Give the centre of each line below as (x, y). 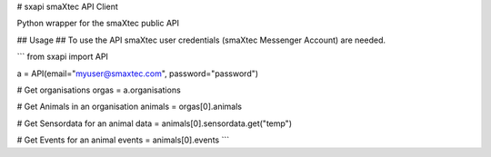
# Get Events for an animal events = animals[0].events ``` (123, 140)
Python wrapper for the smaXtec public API (98, 24)
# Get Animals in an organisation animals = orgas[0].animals (130, 107)
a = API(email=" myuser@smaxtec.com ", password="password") (138, 74)
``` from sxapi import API (63, 57)
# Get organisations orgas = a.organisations (99, 90)
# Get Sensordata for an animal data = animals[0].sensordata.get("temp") (155, 123)
